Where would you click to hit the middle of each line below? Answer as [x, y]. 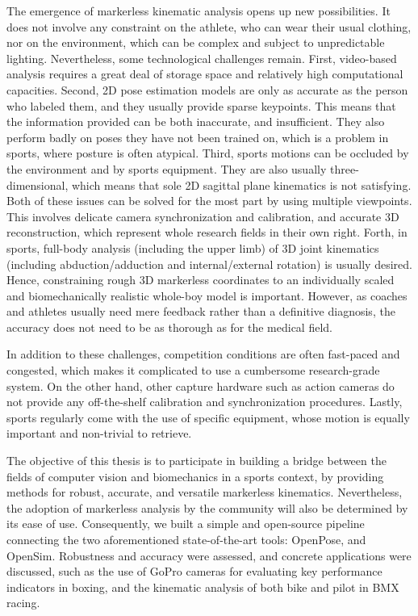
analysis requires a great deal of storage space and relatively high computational [205, 74]
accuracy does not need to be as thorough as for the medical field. [169, 327]
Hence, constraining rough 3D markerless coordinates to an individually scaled [201, 280]
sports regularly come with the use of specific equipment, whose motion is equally [208, 417]
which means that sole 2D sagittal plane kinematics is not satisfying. [241, 184]
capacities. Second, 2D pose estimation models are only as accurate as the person [207, 89]
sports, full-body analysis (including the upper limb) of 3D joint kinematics [193, 247]
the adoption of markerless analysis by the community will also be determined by [207, 507]
